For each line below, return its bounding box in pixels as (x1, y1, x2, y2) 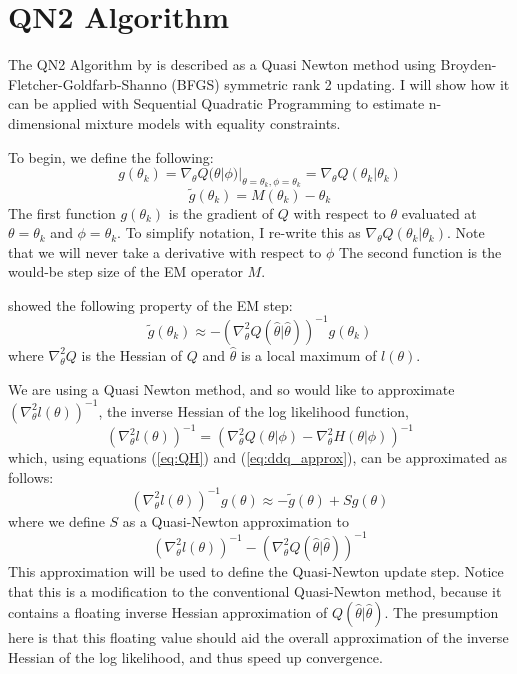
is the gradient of (168, 202, 274, 223)
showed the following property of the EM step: (8, 294, 293, 315)
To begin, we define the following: (8, 146, 214, 167)
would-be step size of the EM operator (8, 261, 243, 282)
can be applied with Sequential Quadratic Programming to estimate (8, 93, 425, 114)
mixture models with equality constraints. (85, 112, 341, 133)
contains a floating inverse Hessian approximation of (8, 602, 328, 623)
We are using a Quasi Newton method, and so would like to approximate (8, 378, 455, 399)
